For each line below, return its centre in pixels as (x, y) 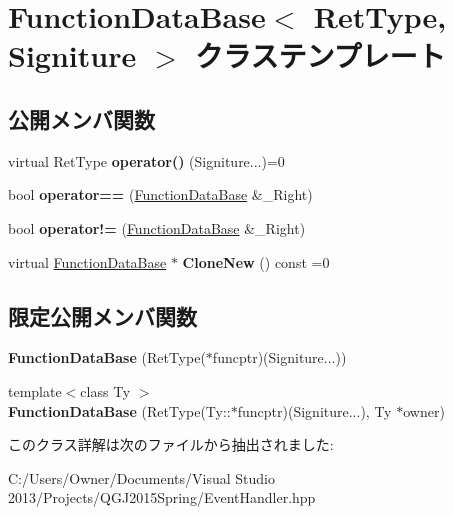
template (35, 390)
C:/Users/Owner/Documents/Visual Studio (141, 477)
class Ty (105, 390)
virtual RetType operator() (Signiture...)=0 (146, 160)
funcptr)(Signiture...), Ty (314, 410)
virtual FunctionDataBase (87, 261)
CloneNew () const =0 (256, 261)
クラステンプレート (320, 55)
